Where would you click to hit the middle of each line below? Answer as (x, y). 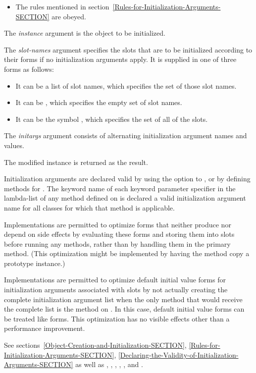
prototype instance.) (35, 263)
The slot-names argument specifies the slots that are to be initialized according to (128, 49)
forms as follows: (29, 69)
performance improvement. (45, 328)
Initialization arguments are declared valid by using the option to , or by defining (127, 179)
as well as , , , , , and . (109, 364)
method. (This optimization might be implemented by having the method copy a (127, 253)
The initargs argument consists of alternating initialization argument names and (126, 135)
